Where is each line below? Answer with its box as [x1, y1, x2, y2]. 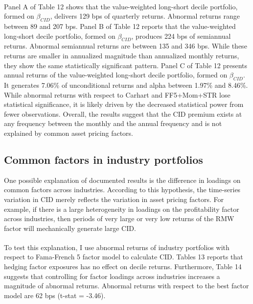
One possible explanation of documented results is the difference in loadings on [4, 175, 241, 185]
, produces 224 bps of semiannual [131, 30, 231, 41]
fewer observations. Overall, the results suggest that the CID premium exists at [4, 108, 242, 119]
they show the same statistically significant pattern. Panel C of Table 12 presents [4, 60, 247, 70]
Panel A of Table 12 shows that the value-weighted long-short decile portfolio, [4, 1, 238, 11]
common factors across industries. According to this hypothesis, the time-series [4, 184, 241, 195]
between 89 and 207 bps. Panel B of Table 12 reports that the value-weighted [4, 21, 236, 31]
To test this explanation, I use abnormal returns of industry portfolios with [4, 242, 230, 252]
